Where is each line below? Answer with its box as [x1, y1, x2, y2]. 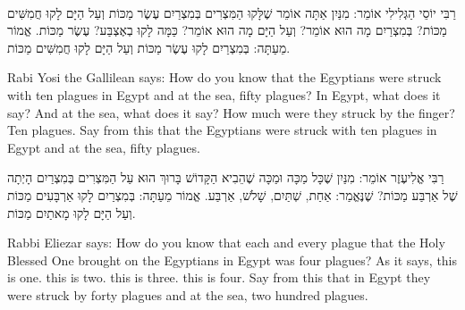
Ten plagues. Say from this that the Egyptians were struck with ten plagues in [7, 121, 437, 139]
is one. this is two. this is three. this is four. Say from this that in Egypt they [7, 268, 431, 287]
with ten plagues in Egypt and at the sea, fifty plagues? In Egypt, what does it [7, 85, 441, 104]
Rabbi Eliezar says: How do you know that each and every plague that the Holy [7, 233, 445, 252]
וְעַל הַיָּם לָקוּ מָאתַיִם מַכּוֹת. [7, 203, 136, 222]
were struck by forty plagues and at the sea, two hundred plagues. [7, 285, 368, 304]
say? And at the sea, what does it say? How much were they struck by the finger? [7, 103, 455, 121]
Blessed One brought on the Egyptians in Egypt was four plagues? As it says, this [7, 250, 458, 269]
